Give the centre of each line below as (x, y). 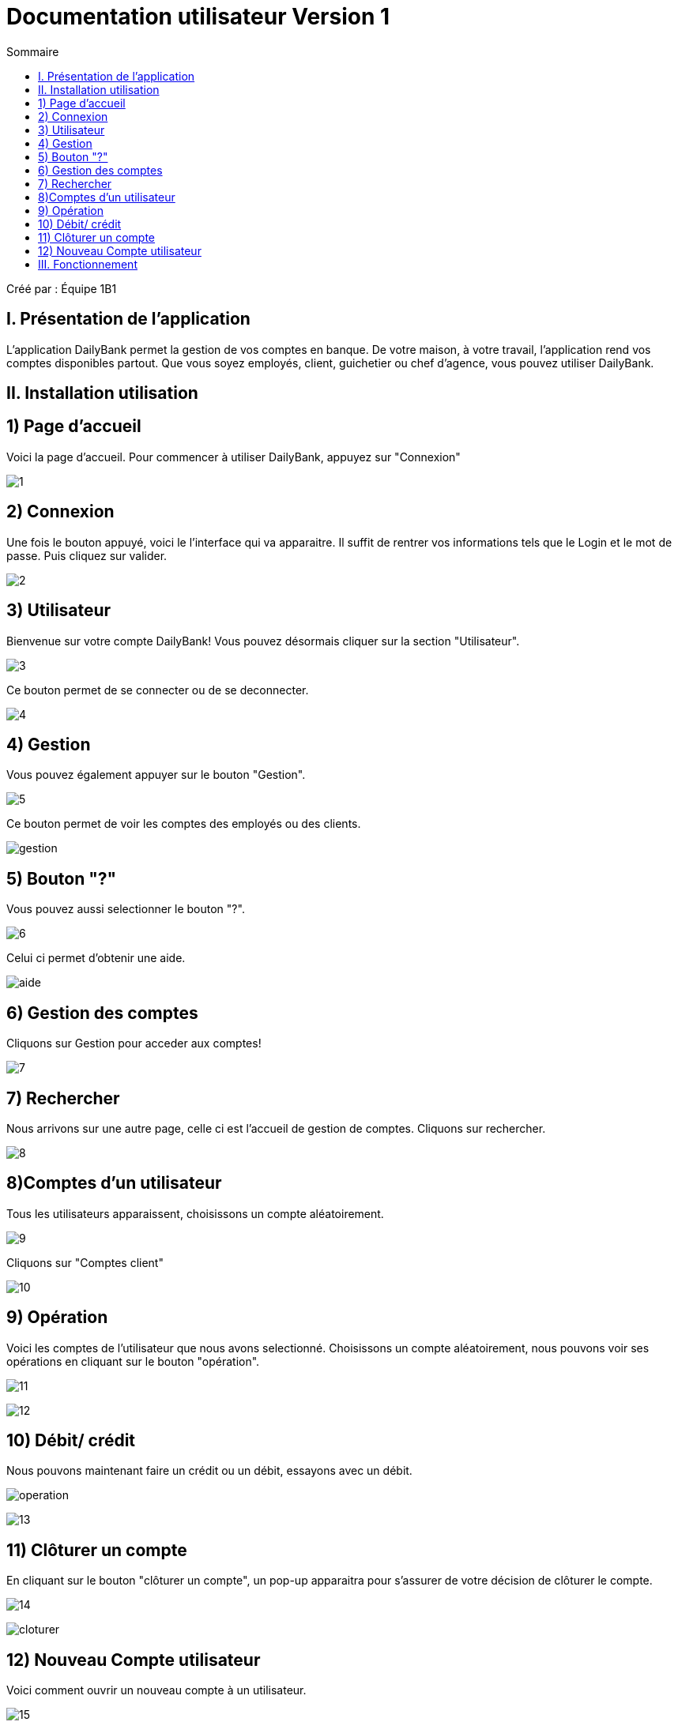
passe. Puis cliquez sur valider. (87, 555)
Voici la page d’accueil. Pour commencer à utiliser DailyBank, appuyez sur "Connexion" (234, 457)
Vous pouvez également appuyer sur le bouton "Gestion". (156, 775)
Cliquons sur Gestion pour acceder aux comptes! (134, 1043)
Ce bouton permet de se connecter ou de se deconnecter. (158, 690)
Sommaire (33, 51)
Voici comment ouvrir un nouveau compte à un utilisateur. (156, 1690)
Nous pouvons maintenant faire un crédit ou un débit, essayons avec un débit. (209, 1471)
